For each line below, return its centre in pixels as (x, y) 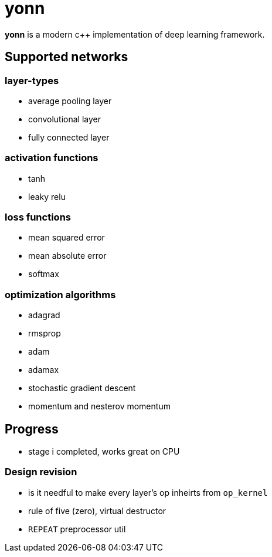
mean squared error (67, 238)
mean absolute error (67, 256)
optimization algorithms (60, 294)
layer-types (32, 80)
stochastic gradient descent (82, 388)
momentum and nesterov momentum (99, 406)
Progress (32, 429)
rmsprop (45, 333)
